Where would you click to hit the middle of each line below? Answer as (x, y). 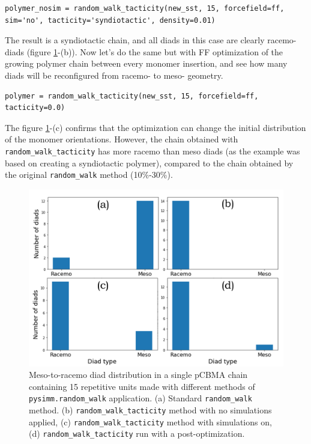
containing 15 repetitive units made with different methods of (142, 386)
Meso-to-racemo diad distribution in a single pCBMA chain (138, 375)
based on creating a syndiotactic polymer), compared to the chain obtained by (149, 163)
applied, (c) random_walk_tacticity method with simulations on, (150, 421)
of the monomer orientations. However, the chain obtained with (122, 139)
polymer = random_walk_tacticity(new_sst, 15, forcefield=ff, (132, 96)
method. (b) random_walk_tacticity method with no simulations (150, 410)
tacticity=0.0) (35, 108)
